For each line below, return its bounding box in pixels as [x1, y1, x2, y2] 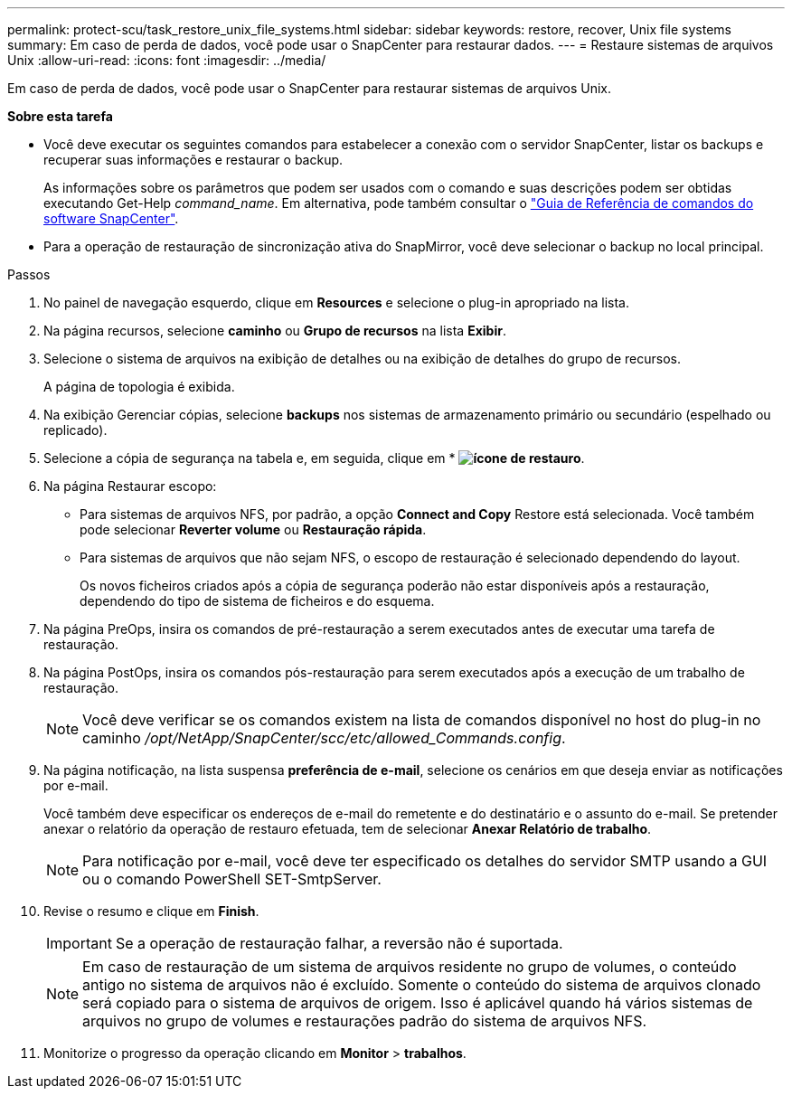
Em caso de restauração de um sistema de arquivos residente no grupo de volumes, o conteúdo [82, 958, 737, 976]
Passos [7, 267, 51, 282]
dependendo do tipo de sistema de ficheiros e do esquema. [80, 593, 435, 609]
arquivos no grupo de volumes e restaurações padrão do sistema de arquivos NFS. [82, 1012, 647, 1030]
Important [46, 934, 112, 952]
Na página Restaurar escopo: [43, 478, 217, 494]
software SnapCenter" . [43, 211, 179, 226]
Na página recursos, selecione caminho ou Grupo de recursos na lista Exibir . [43, 323, 506, 338]
